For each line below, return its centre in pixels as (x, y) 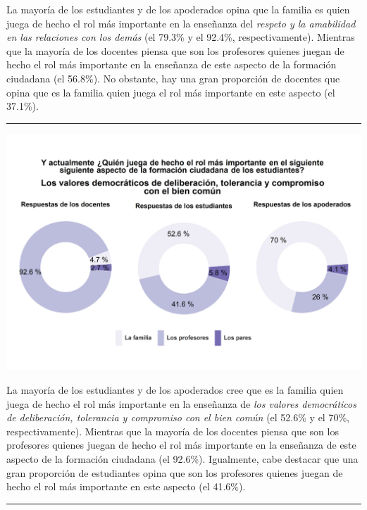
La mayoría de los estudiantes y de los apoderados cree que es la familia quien (175, 390)
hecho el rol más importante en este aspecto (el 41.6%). (126, 486)
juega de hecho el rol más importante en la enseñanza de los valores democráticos (181, 403)
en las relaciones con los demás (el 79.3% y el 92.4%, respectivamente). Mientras (181, 37)
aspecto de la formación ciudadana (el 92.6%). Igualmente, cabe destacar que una (182, 458)
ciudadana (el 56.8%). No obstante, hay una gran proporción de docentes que (173, 78)
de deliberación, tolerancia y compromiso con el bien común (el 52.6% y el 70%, (178, 417)
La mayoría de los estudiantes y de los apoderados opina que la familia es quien (178, 9)
